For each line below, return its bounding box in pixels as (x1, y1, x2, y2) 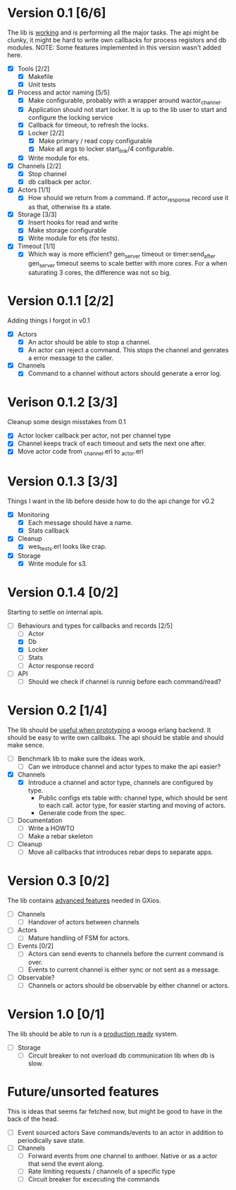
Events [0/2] (17, 942, 54, 950)
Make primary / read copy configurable (38, 137, 153, 145)
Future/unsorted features (7, 1084, 159, 1100)
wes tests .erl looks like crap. (27, 543, 107, 552)
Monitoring (17, 511, 49, 519)
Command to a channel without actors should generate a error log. (27, 369, 222, 378)
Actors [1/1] (17, 185, 51, 194)
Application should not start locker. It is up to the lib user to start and (27, 105, 228, 113)
